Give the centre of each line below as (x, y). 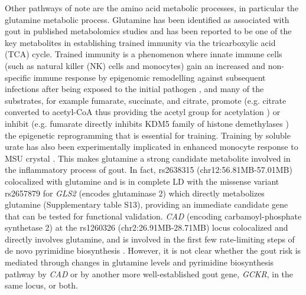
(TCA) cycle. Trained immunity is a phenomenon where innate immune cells (144, 54)
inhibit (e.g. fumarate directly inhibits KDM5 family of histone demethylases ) (147, 123)
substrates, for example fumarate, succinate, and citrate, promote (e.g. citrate (146, 100)
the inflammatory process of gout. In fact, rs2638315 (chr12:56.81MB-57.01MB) (149, 170)
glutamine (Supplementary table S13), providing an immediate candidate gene (147, 204)
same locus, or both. (41, 285)
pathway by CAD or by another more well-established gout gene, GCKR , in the (149, 273)
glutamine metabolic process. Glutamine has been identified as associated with (147, 19)
